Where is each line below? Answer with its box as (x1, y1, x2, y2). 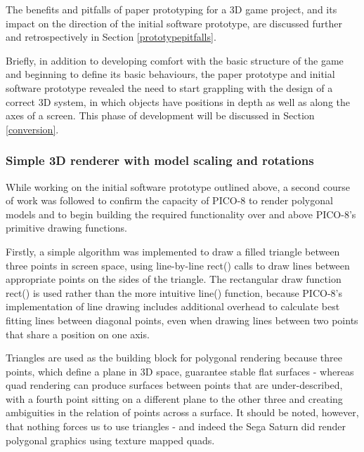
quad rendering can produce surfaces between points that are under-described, (6, 378, 343, 392)
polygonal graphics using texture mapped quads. (6, 432, 215, 447)
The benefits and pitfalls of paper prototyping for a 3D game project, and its (6, 2, 337, 16)
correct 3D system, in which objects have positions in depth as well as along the (6, 94, 350, 109)
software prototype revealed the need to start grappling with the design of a (6, 80, 333, 95)
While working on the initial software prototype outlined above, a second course (6, 179, 351, 194)
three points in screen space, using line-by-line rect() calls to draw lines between (6, 258, 350, 272)
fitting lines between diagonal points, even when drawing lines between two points (6, 312, 358, 327)
